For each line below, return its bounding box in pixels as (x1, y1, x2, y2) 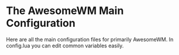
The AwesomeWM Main (6, 4, 124, 18)
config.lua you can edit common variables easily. (6, 42, 124, 49)
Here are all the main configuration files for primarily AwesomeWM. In (6, 36, 174, 43)
